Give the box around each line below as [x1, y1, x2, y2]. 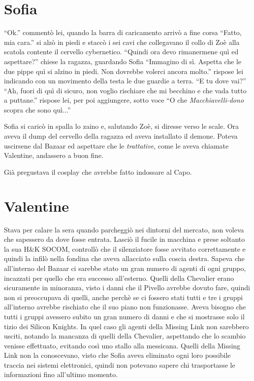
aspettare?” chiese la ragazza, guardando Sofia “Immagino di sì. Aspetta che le [4, 56, 242, 66]
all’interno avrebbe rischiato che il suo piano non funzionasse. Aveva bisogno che [4, 302, 246, 312]
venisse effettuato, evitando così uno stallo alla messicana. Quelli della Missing [4, 340, 241, 350]
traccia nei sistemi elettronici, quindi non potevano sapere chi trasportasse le [4, 359, 235, 370]
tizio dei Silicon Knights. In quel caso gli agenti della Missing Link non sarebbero [4, 321, 249, 331]
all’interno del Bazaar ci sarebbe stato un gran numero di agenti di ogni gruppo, [4, 263, 246, 273]
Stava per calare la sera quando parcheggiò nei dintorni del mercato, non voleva [4, 224, 244, 234]
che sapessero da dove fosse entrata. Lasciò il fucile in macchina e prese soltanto [4, 234, 245, 244]
